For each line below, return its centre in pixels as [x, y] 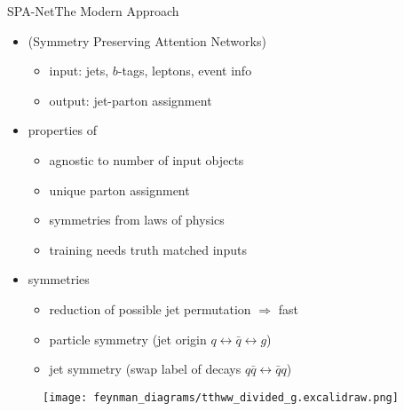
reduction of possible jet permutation [150, 308]
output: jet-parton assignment [131, 100]
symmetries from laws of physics [137, 220]
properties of [62, 130]
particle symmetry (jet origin [128, 339]
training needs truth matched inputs [148, 249]
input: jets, [79, 71]
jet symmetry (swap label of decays [145, 369]
